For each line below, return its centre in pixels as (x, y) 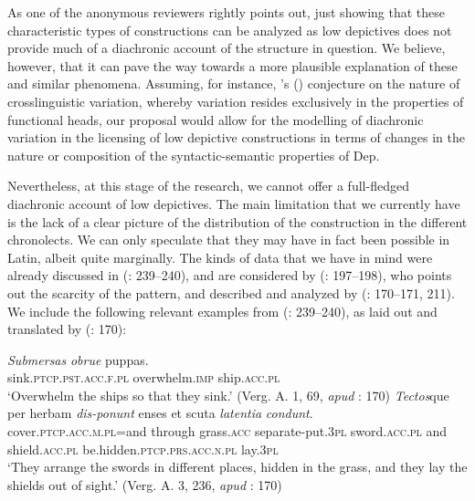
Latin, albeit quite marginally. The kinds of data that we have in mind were (220, 257)
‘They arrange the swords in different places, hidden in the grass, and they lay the (237, 467)
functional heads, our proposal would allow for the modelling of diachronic (216, 119)
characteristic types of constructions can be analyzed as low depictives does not (230, 30)
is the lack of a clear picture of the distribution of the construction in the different (237, 221)
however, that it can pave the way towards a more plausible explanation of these (232, 65)
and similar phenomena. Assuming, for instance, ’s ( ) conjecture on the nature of (234, 83)
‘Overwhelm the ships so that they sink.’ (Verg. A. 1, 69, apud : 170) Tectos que (228, 395)
